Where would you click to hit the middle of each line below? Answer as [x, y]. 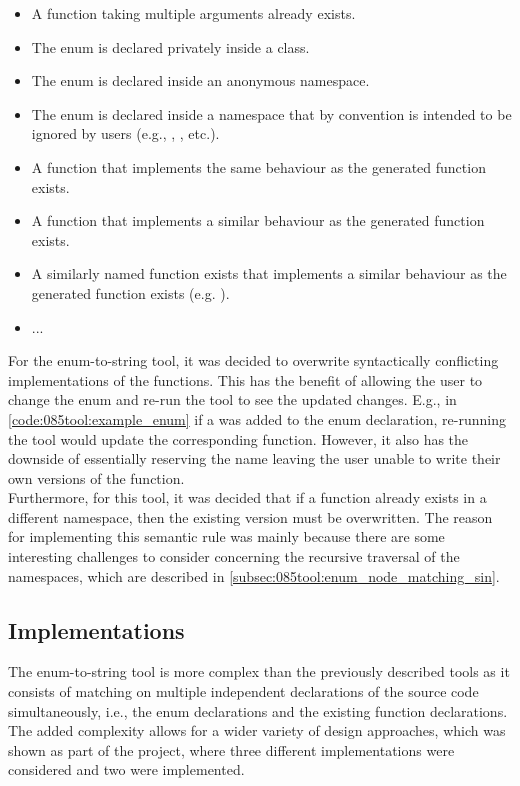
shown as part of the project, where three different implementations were [231, 749]
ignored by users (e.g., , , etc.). [125, 133]
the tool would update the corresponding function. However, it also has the [238, 438]
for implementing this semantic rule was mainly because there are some [226, 536]
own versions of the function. [96, 477]
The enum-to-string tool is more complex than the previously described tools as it [259, 671]
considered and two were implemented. [126, 769]
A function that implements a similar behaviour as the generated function [258, 220]
